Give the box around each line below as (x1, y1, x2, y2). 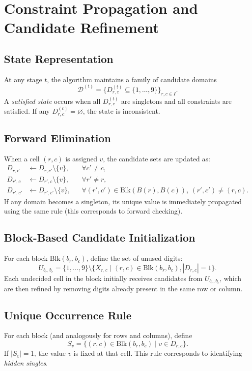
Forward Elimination (4, 130, 111, 145)
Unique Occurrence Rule (4, 307, 132, 322)
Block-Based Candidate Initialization (4, 230, 196, 245)
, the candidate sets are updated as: (103, 153, 210, 163)
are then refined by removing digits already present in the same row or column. (4, 283, 243, 293)
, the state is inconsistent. (83, 106, 160, 116)
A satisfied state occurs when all (4, 95, 101, 106)
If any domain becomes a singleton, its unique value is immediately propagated (4, 196, 242, 206)
